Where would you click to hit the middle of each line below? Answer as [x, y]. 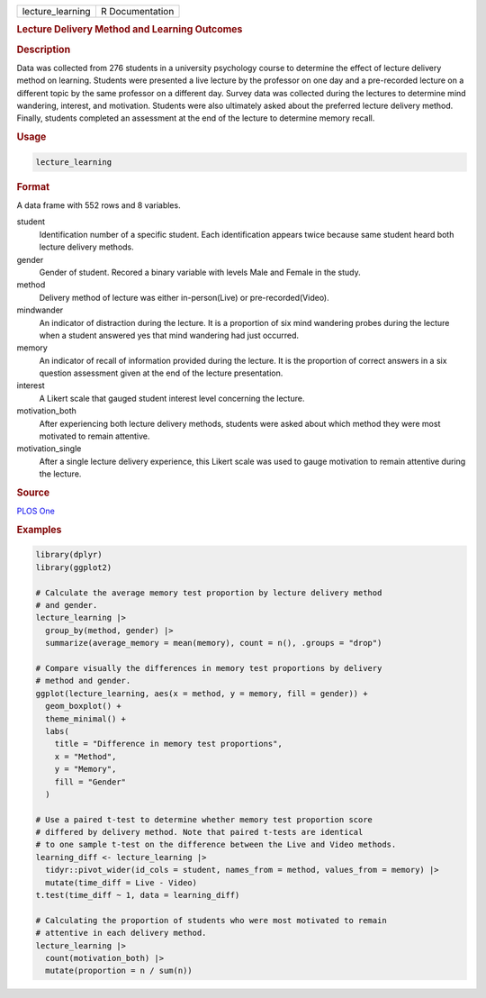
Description [44, 50]
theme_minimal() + [85, 719]
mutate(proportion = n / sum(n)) [119, 971]
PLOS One [36, 511]
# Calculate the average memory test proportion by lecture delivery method [209, 593]
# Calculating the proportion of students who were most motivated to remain [211, 920]
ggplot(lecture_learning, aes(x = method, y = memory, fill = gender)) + [202, 693]
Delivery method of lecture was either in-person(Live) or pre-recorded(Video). [184, 297]
